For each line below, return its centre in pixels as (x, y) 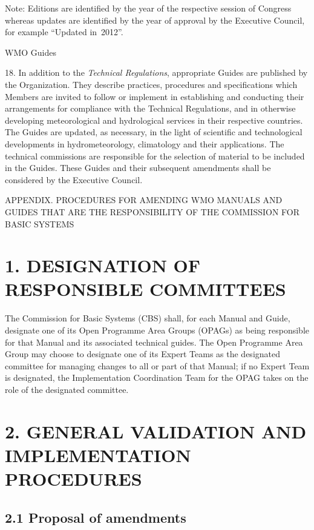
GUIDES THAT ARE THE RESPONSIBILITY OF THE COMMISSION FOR (152, 211)
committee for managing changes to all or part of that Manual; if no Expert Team (157, 365)
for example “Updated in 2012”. (64, 32)
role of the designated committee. (67, 389)
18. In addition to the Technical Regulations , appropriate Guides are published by (156, 72)
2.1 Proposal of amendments (96, 517)
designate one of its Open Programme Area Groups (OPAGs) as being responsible (157, 330)
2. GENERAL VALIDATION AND (156, 431)
